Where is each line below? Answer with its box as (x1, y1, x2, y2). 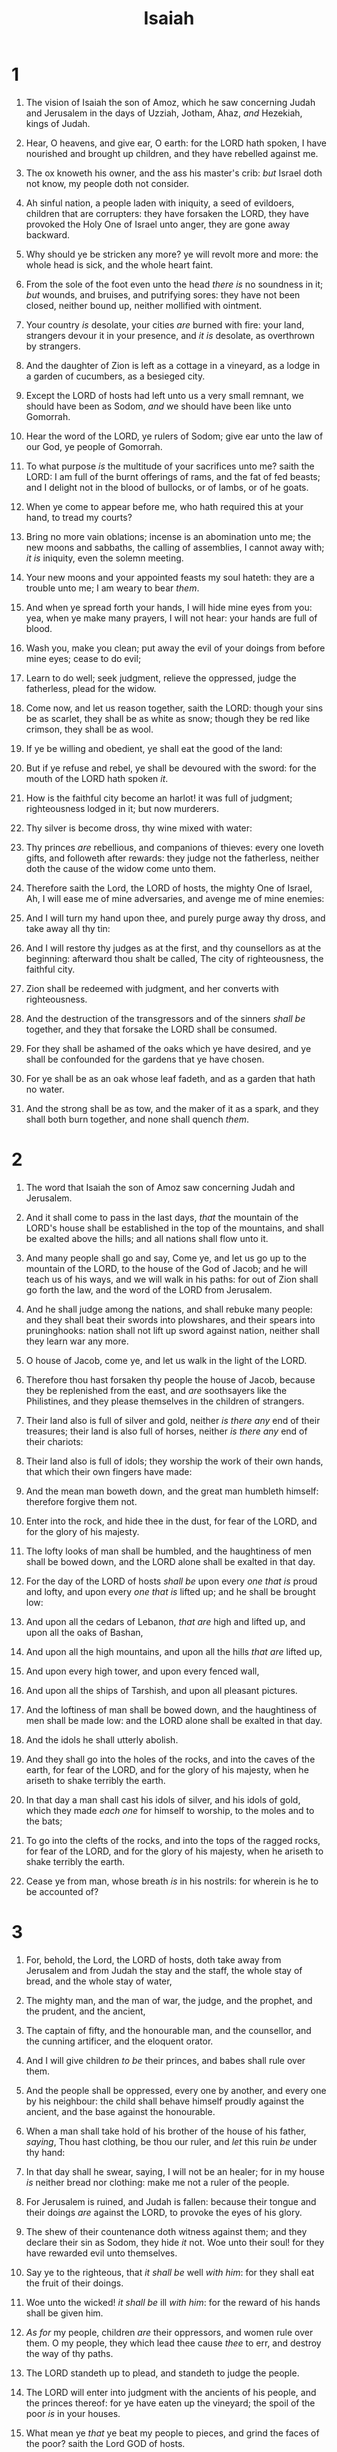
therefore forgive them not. (25, 1495, 138, 1507)
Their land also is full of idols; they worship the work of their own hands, (25, 1455, 324, 1467)
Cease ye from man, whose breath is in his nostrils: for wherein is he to (25, 1875, 319, 1887)
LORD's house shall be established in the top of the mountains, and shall (25, 1222, 324, 1234)
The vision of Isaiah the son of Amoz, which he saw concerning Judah (25, 96, 316, 108)
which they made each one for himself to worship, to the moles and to (25, 1804, 315, 1816)
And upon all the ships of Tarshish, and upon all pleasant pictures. (25, 1684, 298, 1696)
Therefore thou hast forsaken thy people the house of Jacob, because (25, 1373, 316, 1386)
